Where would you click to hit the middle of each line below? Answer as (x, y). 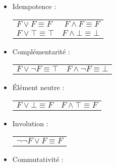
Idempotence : (34, 6)
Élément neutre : (38, 87)
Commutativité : (38, 159)
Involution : (30, 123)
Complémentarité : (41, 51)
